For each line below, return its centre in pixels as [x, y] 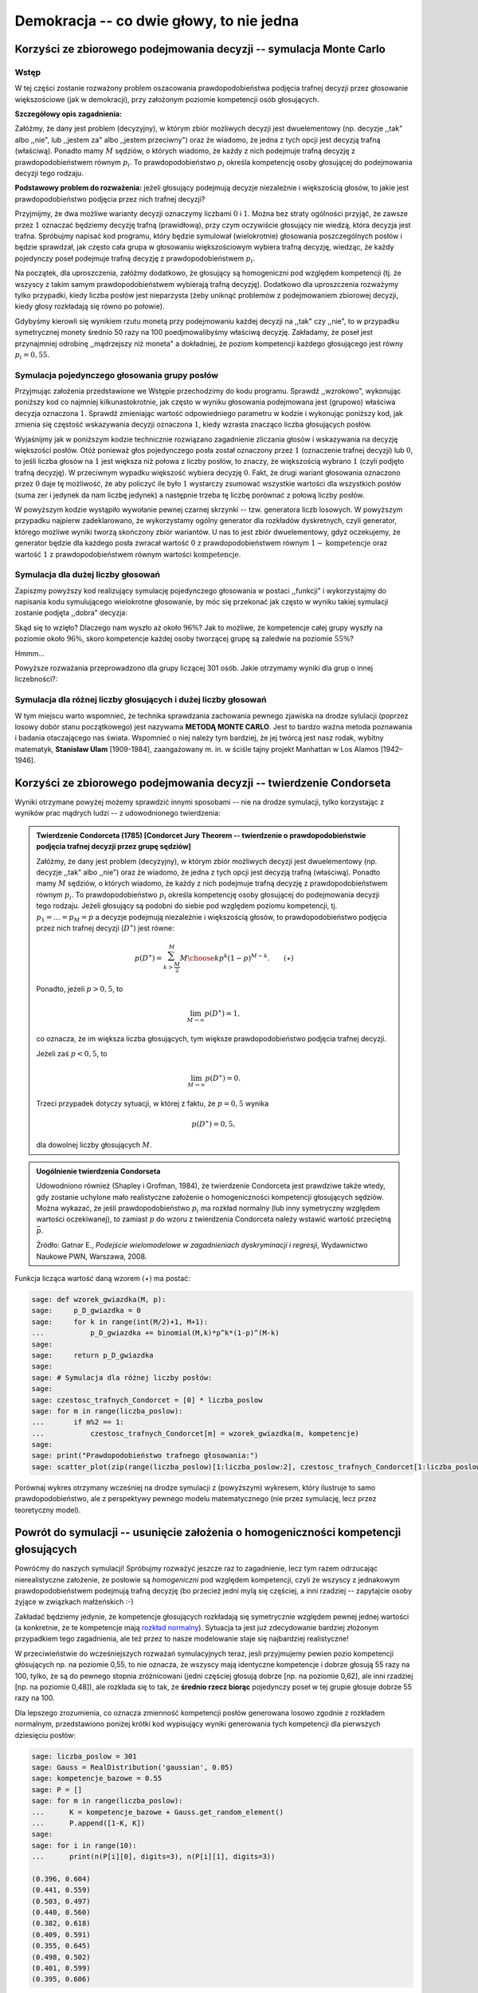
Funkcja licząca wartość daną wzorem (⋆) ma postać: [102, 1278]
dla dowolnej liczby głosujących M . [94, 1145]
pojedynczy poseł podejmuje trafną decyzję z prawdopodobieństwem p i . [135, 259]
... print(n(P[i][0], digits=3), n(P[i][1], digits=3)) [153, 1857]
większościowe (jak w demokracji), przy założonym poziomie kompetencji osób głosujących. [167, 99]
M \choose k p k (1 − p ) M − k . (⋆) [237, 958]
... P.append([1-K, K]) [88, 1823]
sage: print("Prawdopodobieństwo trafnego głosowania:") [145, 1456]
